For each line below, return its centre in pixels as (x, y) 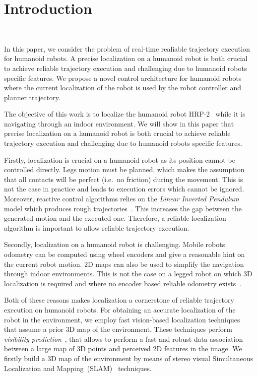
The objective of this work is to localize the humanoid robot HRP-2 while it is (125, 114)
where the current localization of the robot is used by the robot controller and (123, 88)
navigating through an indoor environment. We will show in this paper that (119, 123)
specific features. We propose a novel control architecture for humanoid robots (123, 78)
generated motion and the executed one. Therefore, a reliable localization (115, 218)
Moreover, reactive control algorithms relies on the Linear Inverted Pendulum (122, 199)
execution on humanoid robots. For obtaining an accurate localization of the (120, 309)
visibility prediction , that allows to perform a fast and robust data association (124, 339)
